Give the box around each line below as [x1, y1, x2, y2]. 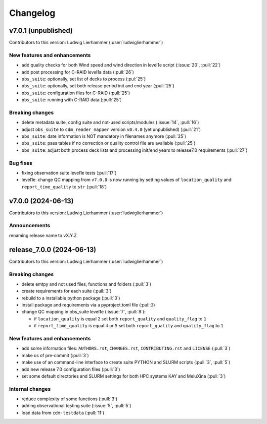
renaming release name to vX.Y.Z [9, 232, 77, 238]
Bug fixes [9, 159, 33, 166]
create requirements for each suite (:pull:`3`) [21, 288, 112, 294]
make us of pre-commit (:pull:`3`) [21, 352, 89, 358]
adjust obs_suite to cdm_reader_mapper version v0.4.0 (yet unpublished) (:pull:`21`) [21, 126, 201, 132]
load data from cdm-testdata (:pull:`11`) [21, 410, 105, 416]
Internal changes [9, 385, 51, 392]
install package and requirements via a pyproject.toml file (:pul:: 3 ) [21, 302, 155, 308]
